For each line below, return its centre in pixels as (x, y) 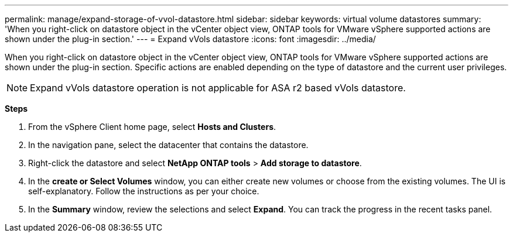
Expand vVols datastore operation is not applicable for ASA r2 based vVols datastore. (218, 88)
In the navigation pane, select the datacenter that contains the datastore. (168, 145)
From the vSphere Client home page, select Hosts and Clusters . (152, 127)
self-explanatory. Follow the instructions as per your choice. (144, 191)
